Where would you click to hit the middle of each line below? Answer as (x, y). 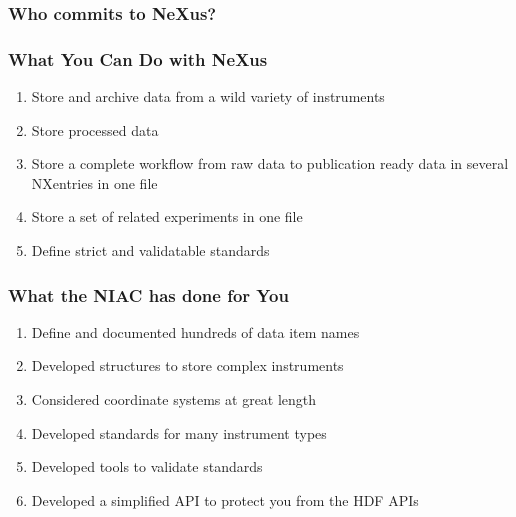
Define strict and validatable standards (150, 250)
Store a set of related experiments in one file (167, 216)
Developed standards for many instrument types (179, 432)
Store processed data (95, 129)
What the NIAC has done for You (148, 294)
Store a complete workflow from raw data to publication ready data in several (270, 163)
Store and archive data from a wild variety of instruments (208, 96)
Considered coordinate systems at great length (174, 399)
